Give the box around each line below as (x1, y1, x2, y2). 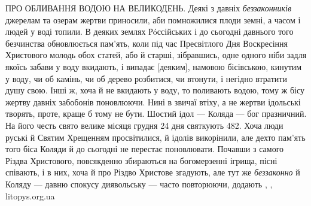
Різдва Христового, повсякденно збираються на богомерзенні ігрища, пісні (5, 154, 278, 166)
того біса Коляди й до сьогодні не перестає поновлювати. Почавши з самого (5, 143, 284, 155)
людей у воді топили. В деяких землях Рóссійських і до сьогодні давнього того (5, 25, 294, 38)
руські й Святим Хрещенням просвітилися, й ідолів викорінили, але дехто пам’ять (5, 131, 306, 143)
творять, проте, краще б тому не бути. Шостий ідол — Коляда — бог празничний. (5, 107, 307, 120)
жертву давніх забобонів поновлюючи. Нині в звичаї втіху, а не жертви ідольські (5, 95, 301, 108)
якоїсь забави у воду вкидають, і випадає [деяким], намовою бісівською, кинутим (5, 60, 302, 72)
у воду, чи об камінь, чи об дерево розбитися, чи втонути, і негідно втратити (5, 72, 287, 84)
